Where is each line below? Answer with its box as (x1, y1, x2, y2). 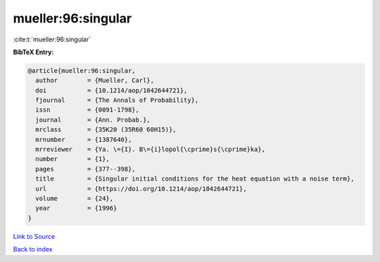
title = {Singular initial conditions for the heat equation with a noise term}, (35, 175, 355, 183)
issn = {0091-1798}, (35, 106, 140, 114)
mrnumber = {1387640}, (35, 136, 132, 143)
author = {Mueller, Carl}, (35, 77, 155, 84)
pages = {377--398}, (35, 165, 137, 173)
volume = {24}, (35, 195, 114, 202)
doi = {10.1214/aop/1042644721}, (35, 86, 188, 94)
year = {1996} (35, 204, 118, 212)
